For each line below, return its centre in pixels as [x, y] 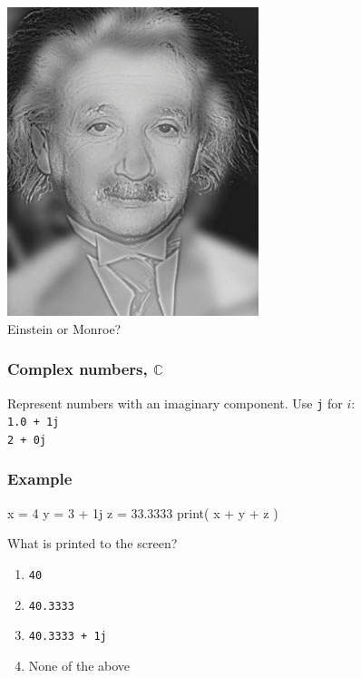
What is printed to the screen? [93, 543]
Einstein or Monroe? [64, 328]
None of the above [79, 665]
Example [40, 479]
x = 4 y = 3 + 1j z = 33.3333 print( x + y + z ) [143, 512]
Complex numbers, [78, 369]
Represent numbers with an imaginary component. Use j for [175, 403]
